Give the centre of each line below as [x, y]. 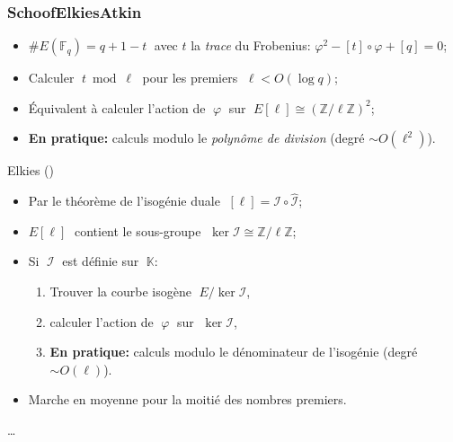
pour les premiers [190, 78]
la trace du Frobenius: [251, 45]
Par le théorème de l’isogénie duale [124, 201]
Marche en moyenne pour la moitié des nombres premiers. [187, 399]
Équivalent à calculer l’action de [117, 107]
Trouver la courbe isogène [120, 291]
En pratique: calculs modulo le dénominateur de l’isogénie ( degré [234, 352]
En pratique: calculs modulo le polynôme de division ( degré [196, 138]
